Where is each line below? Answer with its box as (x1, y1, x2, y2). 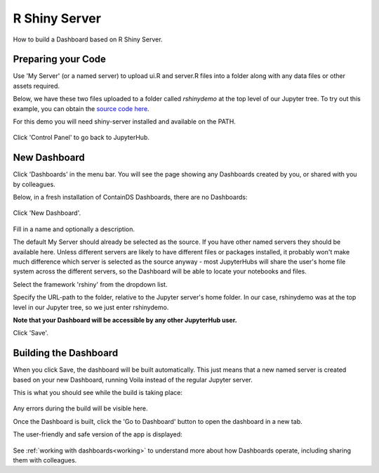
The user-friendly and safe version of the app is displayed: (13, 430, 182, 439)
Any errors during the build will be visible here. (13, 404, 148, 413)
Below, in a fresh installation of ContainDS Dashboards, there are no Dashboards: (13, 193, 248, 202)
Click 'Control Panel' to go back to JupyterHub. (13, 134, 150, 142)
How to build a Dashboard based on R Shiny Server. (13, 35, 163, 44)
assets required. (13, 82, 60, 90)
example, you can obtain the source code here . (13, 104, 150, 112)
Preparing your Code (13, 53, 107, 65)
